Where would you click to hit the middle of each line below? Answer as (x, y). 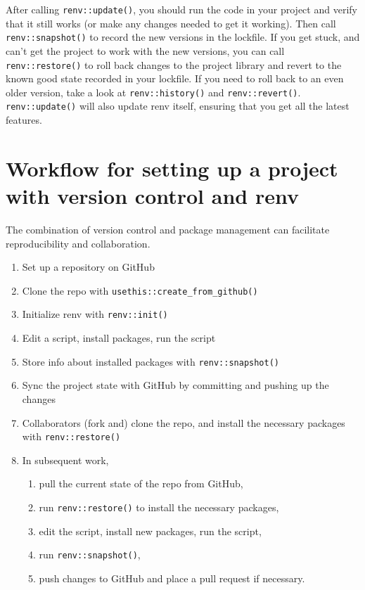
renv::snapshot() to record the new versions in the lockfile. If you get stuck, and (183, 37)
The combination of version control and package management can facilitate (168, 229)
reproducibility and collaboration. (78, 243)
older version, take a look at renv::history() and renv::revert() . (153, 92)
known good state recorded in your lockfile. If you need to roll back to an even (175, 78)
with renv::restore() (71, 436)
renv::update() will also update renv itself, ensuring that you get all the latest (178, 106)
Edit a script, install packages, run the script (119, 338)
